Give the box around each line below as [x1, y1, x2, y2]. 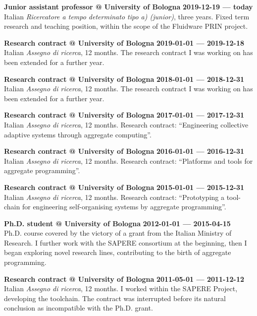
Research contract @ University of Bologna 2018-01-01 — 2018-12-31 [4, 73, 245, 84]
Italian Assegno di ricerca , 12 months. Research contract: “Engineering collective [4, 119, 249, 129]
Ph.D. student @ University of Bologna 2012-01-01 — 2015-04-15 [4, 218, 231, 228]
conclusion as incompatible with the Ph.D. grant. [4, 303, 153, 313]
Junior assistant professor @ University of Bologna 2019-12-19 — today [4, 1, 253, 11]
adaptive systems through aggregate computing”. [4, 129, 152, 139]
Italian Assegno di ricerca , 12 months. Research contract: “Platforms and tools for [4, 155, 253, 166]
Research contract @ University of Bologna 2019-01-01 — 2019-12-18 [4, 37, 245, 48]
